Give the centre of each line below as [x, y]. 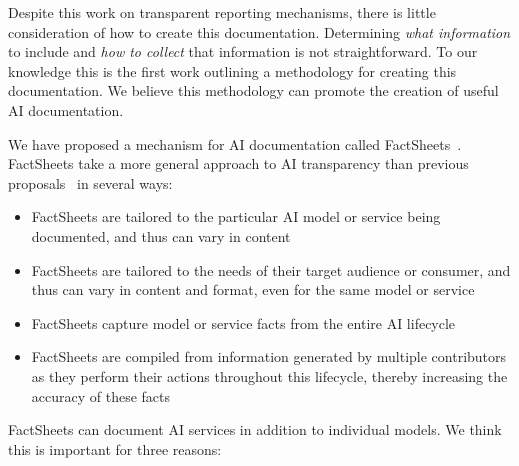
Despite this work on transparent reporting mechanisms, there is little [222, 12]
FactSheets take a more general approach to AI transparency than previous [238, 163]
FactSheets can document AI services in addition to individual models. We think [255, 429]
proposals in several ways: [90, 182]
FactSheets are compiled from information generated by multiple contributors [269, 356]
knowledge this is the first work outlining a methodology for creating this [232, 70]
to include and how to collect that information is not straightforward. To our [243, 51]
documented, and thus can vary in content [161, 235]
